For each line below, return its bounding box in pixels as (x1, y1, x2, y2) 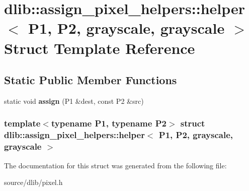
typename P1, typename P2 (51, 117, 167, 130)
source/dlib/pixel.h (4, 177, 63, 187)
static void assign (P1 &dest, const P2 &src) (4, 95, 144, 106)
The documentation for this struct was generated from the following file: (4, 160, 227, 170)
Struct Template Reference (4, 37, 195, 58)
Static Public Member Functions (4, 72, 177, 88)
